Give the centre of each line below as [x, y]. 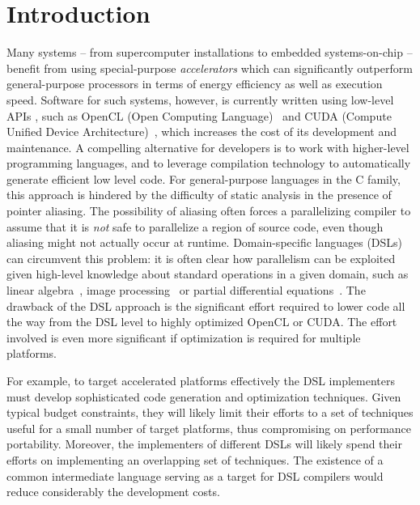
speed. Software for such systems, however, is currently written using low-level [200, 99]
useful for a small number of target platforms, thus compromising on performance [209, 428]
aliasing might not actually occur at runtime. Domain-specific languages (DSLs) [205, 242]
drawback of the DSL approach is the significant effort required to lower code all [206, 306]
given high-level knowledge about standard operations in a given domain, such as [208, 274]
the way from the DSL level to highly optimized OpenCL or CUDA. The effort [202, 322]
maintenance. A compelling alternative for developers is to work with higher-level [208, 147]
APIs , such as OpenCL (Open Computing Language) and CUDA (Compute [199, 115]
